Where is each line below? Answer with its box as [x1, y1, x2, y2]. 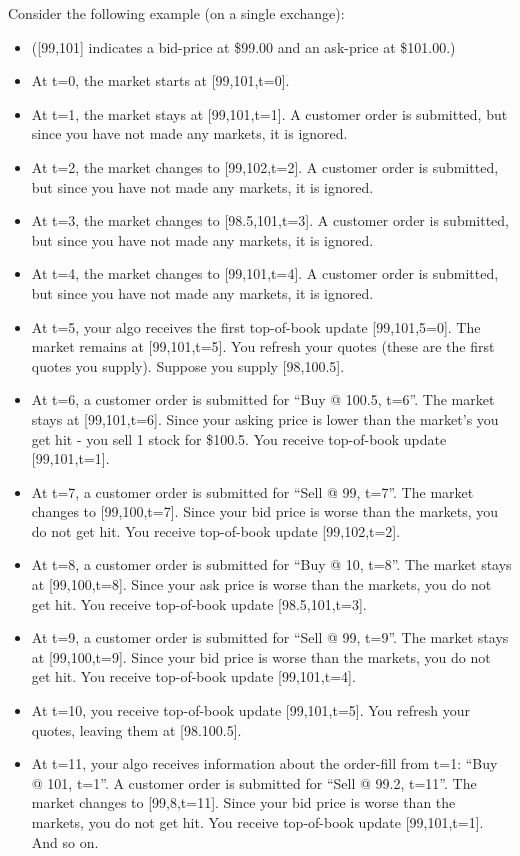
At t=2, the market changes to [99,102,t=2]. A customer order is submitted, [31, 156, 499, 177]
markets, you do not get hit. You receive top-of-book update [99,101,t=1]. [31, 812, 484, 832]
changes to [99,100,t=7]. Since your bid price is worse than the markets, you [31, 501, 499, 522]
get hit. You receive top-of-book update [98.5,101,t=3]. [31, 593, 367, 614]
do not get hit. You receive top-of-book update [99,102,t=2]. [31, 520, 401, 541]
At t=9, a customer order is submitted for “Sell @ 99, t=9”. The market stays [31, 627, 509, 648]
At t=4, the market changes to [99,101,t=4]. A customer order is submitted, [31, 263, 499, 284]
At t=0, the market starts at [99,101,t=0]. [31, 70, 290, 91]
